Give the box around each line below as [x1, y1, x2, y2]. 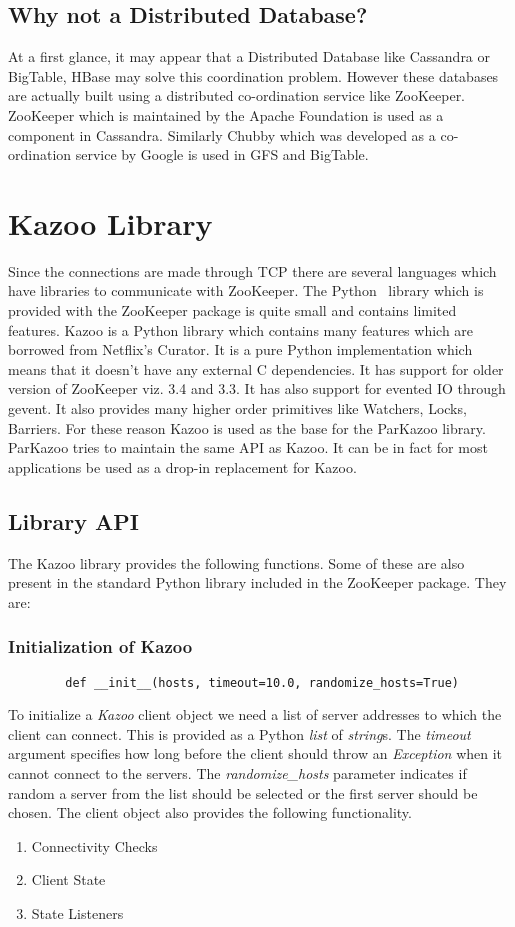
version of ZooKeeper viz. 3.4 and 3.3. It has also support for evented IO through [8, 378, 506, 399]
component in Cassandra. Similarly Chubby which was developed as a [8, 124, 436, 145]
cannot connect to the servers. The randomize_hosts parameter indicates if [8, 763, 467, 784]
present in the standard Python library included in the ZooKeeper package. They [8, 572, 507, 593]
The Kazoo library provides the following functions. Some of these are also [8, 552, 465, 573]
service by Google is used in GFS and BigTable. [75, 144, 369, 165]
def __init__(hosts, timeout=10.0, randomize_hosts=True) [65, 675, 460, 690]
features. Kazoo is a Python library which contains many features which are [8, 319, 474, 340]
